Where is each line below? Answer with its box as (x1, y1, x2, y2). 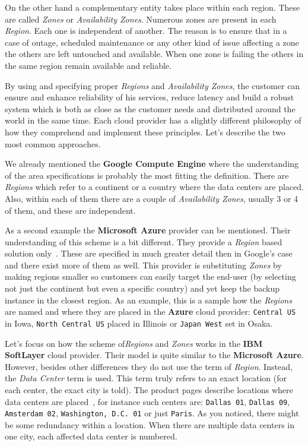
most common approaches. (5, 137, 101, 150)
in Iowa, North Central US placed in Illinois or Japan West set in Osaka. (5, 317, 273, 329)
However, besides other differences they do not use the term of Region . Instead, (5, 360, 293, 372)
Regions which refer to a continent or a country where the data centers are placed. (5, 181, 304, 193)
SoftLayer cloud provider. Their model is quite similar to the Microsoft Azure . (5, 349, 304, 361)
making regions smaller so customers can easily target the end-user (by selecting (5, 270, 296, 283)
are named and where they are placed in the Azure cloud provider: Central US (5, 305, 296, 318)
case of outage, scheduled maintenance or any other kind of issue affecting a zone (5, 36, 299, 48)
